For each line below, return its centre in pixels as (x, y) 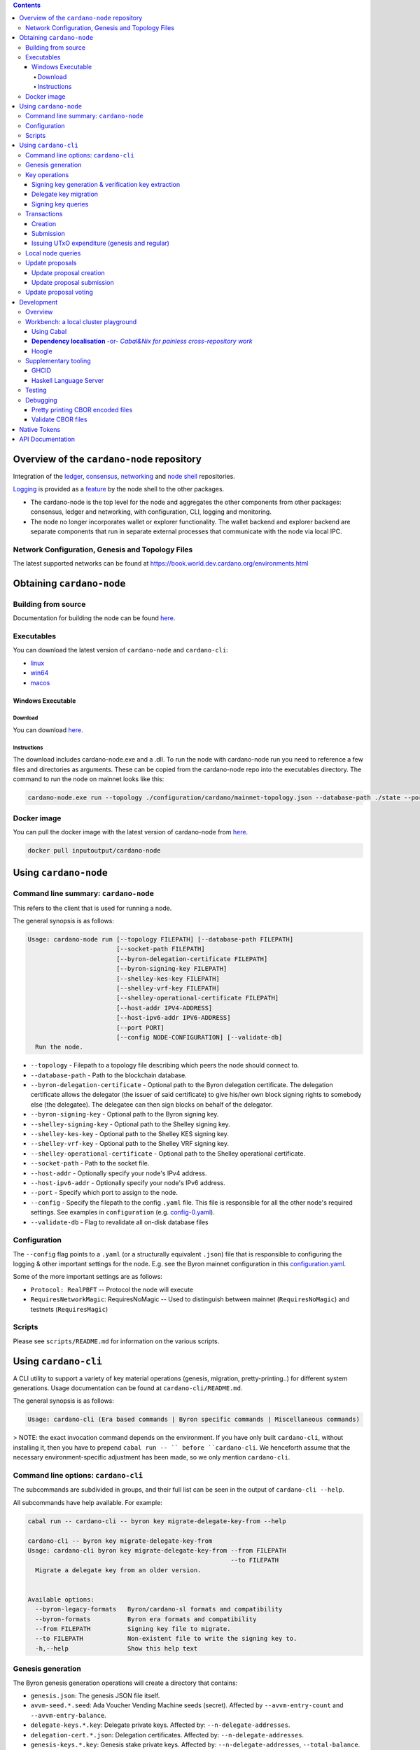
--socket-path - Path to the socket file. (90, 1163)
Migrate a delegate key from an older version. (118, 1570)
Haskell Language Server (68, 380)
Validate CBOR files (59, 419)
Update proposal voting (59, 292)
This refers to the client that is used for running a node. (92, 908)
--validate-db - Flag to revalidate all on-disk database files (120, 1222)
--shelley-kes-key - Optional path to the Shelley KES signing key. (129, 1134)
